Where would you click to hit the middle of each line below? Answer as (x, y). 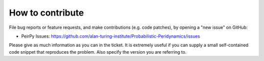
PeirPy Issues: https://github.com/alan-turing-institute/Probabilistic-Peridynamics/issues (111, 36)
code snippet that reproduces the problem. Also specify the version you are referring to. (98, 52)
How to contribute (46, 13)
